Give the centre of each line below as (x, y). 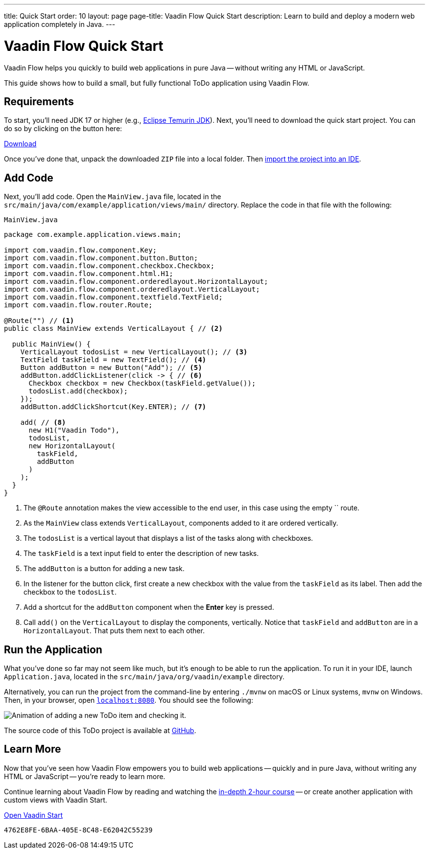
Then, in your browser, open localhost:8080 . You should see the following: (129, 700)
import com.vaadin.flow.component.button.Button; (101, 258)
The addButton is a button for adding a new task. (104, 569)
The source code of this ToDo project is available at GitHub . (100, 731)
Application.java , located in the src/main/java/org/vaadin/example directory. (144, 677)
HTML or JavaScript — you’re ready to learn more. (85, 776)
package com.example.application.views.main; (93, 235)
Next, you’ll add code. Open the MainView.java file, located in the (113, 197)
